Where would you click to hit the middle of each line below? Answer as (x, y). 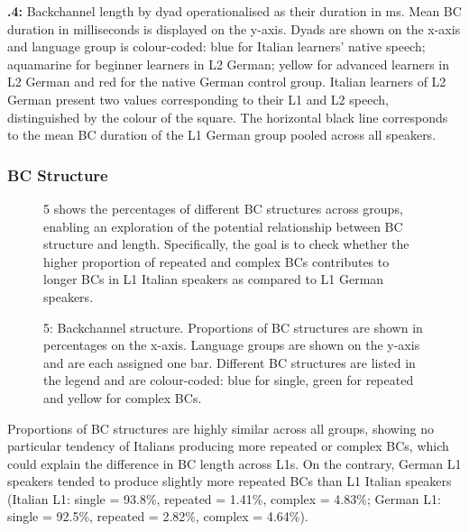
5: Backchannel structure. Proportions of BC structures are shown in (233, 327)
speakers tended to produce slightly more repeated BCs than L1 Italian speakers (230, 481)
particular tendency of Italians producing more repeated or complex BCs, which (228, 446)
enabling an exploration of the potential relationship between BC (223, 226)
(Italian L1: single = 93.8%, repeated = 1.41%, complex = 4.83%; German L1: (224, 498)
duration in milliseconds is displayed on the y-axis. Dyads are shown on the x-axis (234, 28)
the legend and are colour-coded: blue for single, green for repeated (229, 380)
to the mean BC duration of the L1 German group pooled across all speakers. (222, 135)
